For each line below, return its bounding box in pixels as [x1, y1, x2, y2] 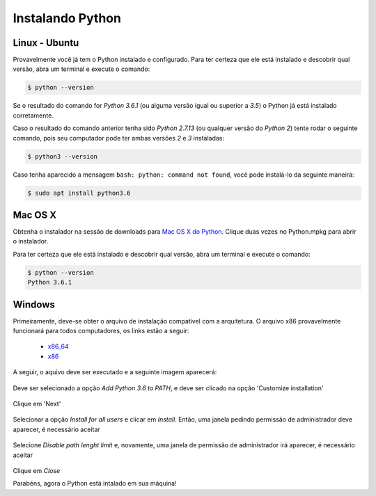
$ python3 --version [27, 152, 97, 160]
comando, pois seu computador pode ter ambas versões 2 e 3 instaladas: [13, 134, 224, 142]
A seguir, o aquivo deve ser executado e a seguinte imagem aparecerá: [13, 368, 217, 376]
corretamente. [13, 111, 54, 120]
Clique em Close [13, 467, 61, 474]
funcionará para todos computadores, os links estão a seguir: [13, 327, 189, 335]
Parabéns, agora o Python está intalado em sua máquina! [13, 479, 177, 488]
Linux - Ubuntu [13, 37, 79, 49]
